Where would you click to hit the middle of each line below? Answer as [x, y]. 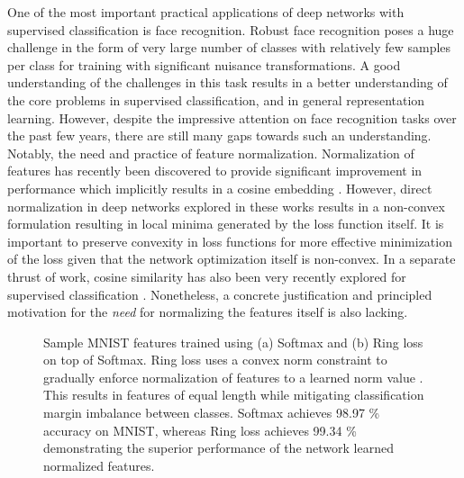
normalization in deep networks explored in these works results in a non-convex [226, 206]
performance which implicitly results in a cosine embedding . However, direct [220, 188]
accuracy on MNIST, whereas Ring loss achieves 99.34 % [200, 430]
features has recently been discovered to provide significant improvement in [215, 171]
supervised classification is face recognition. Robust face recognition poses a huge [231, 29]
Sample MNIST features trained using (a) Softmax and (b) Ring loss [233, 342]
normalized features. [99, 465]
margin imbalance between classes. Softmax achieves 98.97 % [212, 413]
